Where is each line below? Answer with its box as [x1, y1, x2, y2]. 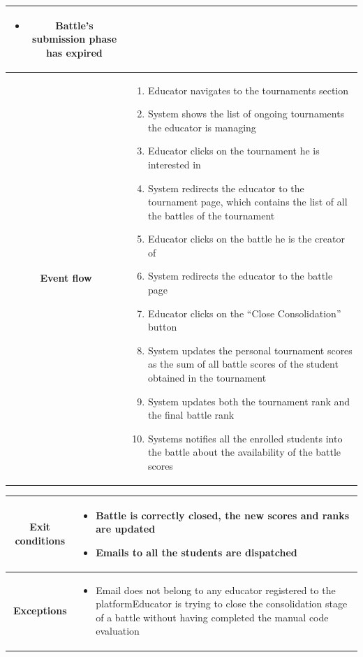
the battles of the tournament [147, 208, 275, 222]
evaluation [96, 623, 140, 638]
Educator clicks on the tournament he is [147, 143, 320, 158]
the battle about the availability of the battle [147, 445, 341, 459]
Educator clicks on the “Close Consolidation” [147, 305, 341, 320]
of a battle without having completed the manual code [96, 609, 329, 624]
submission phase [31, 31, 117, 46]
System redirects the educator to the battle [147, 268, 333, 283]
